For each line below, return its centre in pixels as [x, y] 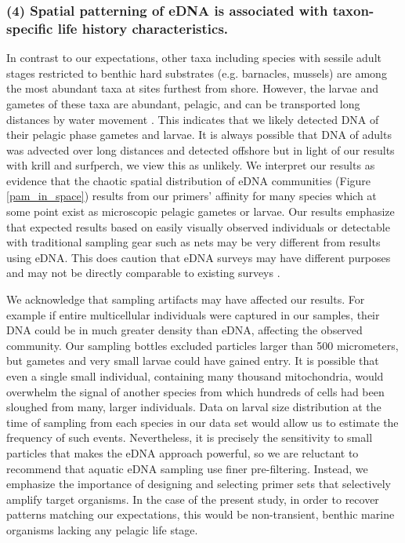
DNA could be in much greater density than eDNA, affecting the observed [184, 330]
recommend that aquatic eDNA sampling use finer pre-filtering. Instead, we [187, 468]
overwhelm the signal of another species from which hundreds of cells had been [195, 391]
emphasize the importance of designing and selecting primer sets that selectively [199, 484]
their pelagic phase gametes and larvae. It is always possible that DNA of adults [199, 135]
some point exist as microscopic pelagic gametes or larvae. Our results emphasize [201, 211]
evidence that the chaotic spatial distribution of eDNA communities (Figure [189, 180]
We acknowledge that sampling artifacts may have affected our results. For [186, 299]
